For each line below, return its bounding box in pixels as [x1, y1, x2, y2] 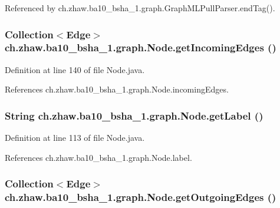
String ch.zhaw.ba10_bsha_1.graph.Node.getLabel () [5, 108, 263, 123]
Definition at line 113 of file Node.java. [5, 131, 145, 144]
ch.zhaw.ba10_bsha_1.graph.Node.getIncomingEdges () [5, 40, 276, 55]
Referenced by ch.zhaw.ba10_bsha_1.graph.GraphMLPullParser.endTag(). [5, 2, 275, 14]
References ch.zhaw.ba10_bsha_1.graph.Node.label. [5, 151, 192, 163]
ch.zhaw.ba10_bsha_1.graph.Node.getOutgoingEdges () [5, 190, 276, 204]
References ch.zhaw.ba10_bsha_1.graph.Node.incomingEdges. [5, 83, 229, 95]
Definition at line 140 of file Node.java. [5, 63, 145, 75]
